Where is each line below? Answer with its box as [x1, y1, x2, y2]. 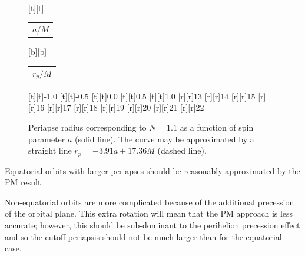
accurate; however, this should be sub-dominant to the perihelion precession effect [5, 218, 300, 231]
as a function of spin [180, 121, 254, 133]
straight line [28, 144, 72, 157]
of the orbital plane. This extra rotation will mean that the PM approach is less [5, 207, 293, 220]
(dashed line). [157, 144, 207, 157]
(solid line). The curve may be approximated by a [75, 132, 254, 145]
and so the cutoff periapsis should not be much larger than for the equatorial [5, 230, 282, 242]
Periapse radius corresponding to [28, 121, 147, 133]
